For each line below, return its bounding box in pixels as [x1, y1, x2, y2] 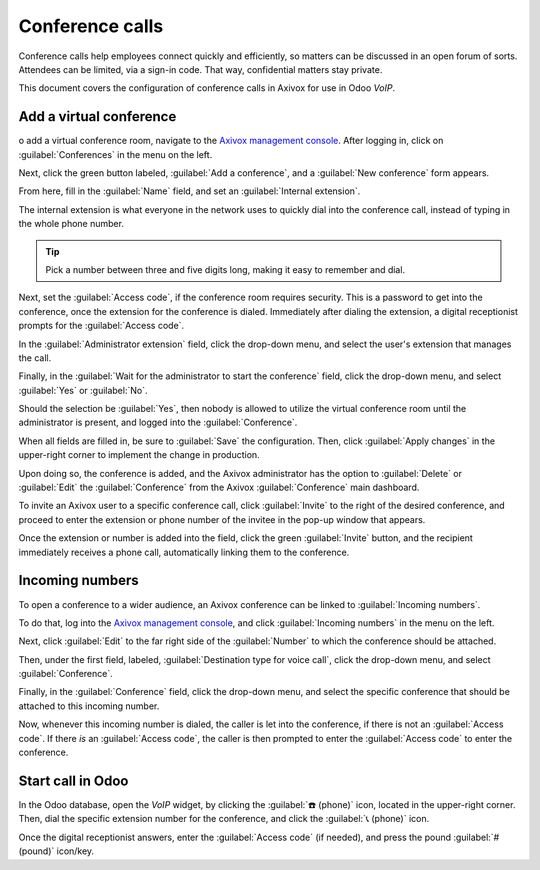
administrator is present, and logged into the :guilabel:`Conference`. [18, 416, 298, 429]
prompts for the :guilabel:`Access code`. [18, 320, 185, 332]
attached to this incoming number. [18, 700, 160, 712]
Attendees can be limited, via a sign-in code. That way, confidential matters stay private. [18, 63, 383, 75]
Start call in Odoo [18, 772, 129, 789]
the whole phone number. [18, 218, 125, 230]
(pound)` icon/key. [18, 845, 95, 857]
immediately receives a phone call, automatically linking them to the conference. [18, 546, 350, 558]
